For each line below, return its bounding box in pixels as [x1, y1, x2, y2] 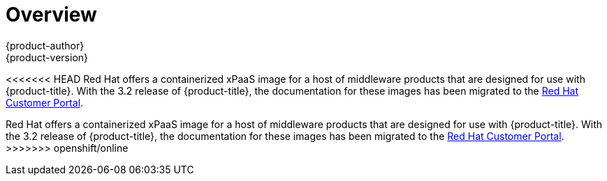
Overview [6, 3, 97, 26]
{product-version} [6, 51, 89, 63]
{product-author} [6, 39, 85, 52]
